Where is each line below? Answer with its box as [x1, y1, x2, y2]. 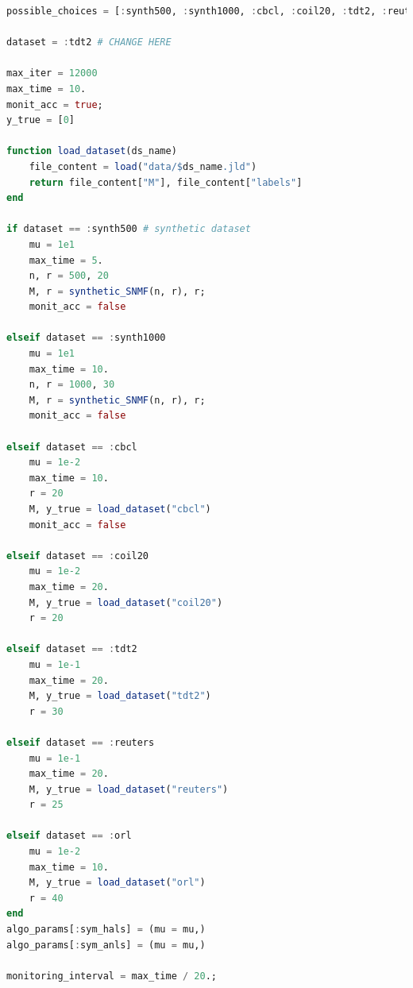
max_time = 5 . [29, 254, 103, 266]
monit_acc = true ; [6, 98, 103, 110]
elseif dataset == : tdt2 [6, 643, 137, 655]
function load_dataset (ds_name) [6, 145, 177, 157]
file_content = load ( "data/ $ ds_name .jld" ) [29, 160, 257, 172]
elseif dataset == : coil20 [6, 550, 149, 562]
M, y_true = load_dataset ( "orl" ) [29, 877, 206, 889]
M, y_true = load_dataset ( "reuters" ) [29, 783, 229, 795]
